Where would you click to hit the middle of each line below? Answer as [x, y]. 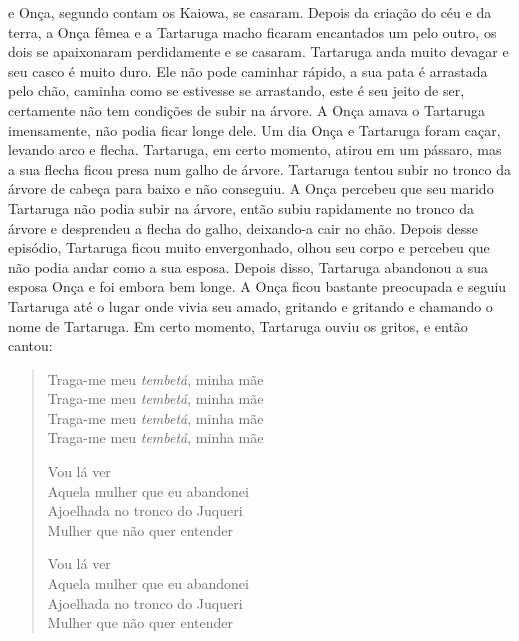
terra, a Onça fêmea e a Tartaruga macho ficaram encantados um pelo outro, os [252, 31]
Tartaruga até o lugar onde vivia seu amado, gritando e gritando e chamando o [250, 305]
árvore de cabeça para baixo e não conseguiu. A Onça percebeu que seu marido [251, 188]
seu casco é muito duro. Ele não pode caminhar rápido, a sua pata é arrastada [248, 70]
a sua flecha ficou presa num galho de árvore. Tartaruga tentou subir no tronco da [259, 168]
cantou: [30, 345]
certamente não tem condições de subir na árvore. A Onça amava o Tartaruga [247, 109]
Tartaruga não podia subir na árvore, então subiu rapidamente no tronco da [241, 207]
